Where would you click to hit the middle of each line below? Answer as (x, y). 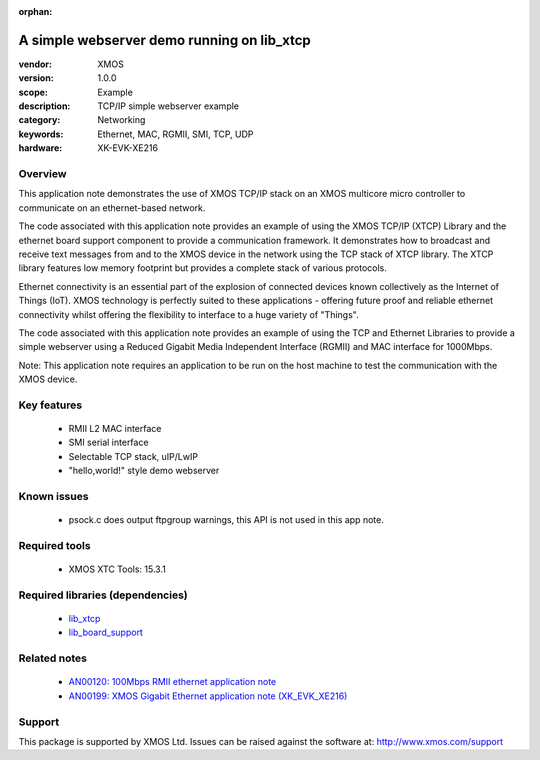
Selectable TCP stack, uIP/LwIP (133, 456)
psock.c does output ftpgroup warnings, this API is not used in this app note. (226, 520)
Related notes (52, 658)
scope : (33, 92)
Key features (50, 405)
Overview (42, 174)
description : (44, 106)
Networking (121, 120)
